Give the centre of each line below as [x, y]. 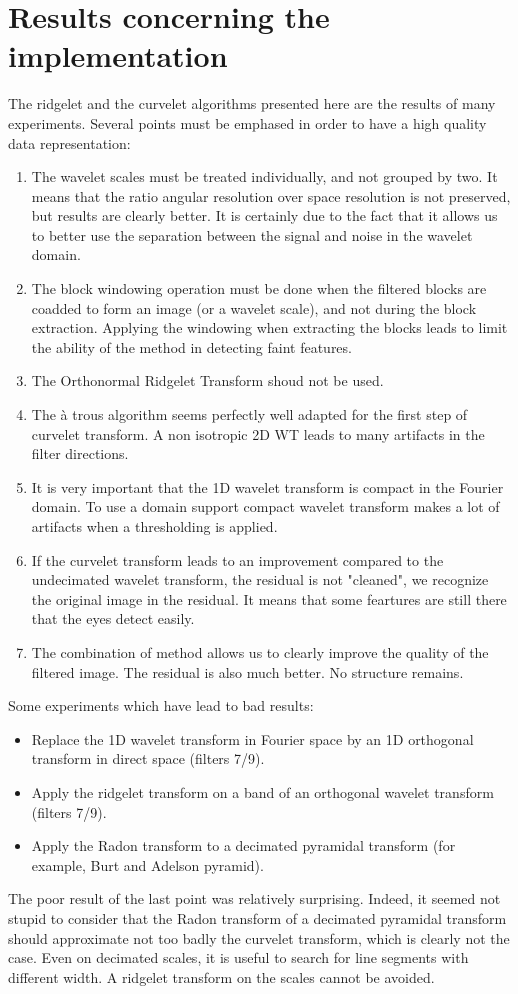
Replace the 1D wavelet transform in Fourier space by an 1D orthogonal [252, 738]
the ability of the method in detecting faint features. [191, 346]
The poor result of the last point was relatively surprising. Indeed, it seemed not [254, 898]
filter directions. [80, 453]
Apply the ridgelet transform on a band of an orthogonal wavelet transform [262, 791]
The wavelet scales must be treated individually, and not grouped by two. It [264, 176]
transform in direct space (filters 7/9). [148, 758]
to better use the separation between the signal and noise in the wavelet [252, 234]
